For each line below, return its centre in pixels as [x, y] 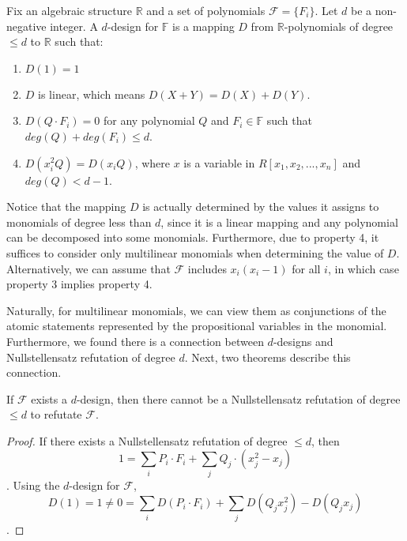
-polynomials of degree [339, 26]
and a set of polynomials [206, 10]
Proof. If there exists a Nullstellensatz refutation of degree [147, 440]
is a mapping [203, 26]
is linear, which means [92, 94]
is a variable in [219, 162]
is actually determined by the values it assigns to [261, 207]
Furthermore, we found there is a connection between [135, 341]
